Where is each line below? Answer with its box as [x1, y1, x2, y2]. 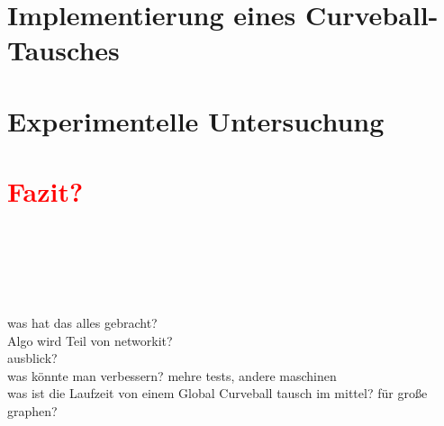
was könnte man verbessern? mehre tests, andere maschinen [7, 366, 337, 385]
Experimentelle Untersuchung [7, 102, 385, 139]
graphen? [7, 402, 58, 420]
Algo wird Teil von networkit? [7, 331, 173, 349]
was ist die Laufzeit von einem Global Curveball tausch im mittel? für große [7, 384, 428, 403]
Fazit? [7, 173, 84, 210]
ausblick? [7, 349, 58, 367]
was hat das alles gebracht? [7, 313, 158, 332]
